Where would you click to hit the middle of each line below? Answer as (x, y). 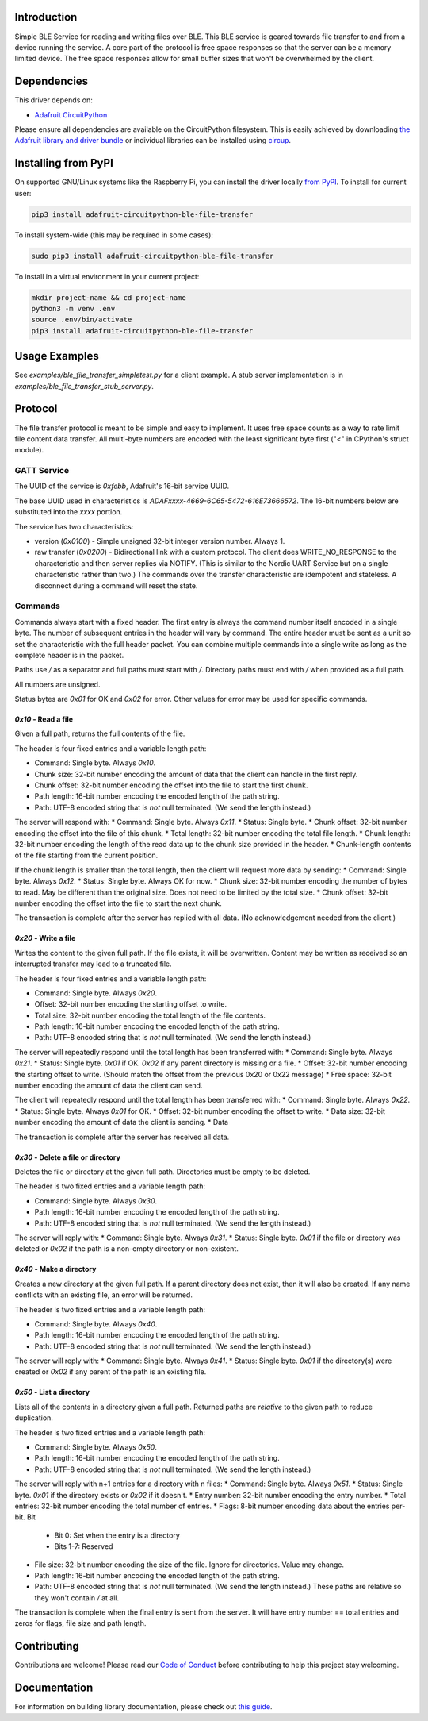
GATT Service (42, 471)
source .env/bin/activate (82, 320)
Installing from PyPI (64, 163)
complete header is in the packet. (69, 655)
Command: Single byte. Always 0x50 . (96, 1447)
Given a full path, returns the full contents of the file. (100, 733)
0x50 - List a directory (52, 1392)
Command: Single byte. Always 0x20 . (96, 993)
